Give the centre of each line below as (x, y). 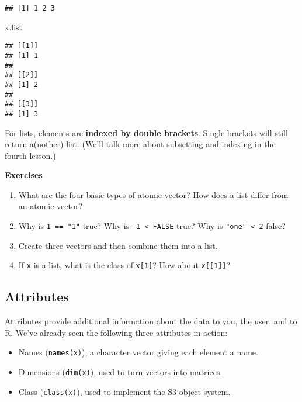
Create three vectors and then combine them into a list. (118, 245)
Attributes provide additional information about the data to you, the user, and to (151, 321)
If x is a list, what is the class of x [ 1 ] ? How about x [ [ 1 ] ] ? (124, 265)
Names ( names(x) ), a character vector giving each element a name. (138, 352)
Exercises (24, 175)
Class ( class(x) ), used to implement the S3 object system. (124, 391)
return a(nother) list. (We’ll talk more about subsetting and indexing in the (140, 144)
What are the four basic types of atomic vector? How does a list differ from (153, 194)
